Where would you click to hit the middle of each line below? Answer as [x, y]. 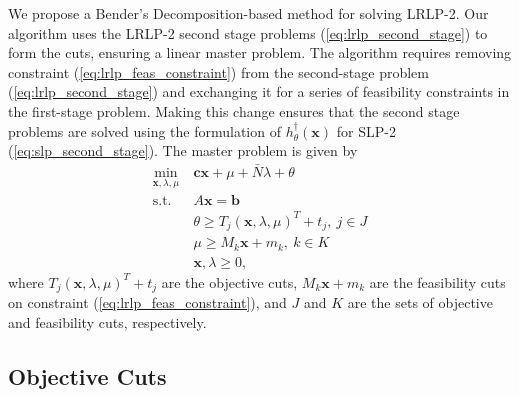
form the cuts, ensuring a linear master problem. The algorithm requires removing [260, 52]
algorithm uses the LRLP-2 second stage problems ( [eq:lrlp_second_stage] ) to [248, 32]
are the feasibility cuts [437, 281]
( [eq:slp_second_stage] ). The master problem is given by [183, 150]
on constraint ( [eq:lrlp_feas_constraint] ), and [147, 302]
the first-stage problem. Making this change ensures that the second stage [234, 110]
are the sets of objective [420, 302]
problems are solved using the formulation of [144, 130]
